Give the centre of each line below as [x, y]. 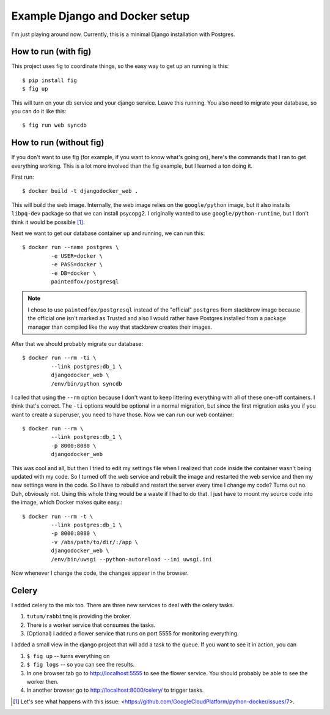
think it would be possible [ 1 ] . [48, 222]
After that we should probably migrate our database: [77, 343]
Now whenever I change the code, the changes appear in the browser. [100, 573]
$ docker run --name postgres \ [71, 247]
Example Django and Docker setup [101, 16]
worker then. [43, 681]
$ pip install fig [50, 80]
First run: [23, 177]
